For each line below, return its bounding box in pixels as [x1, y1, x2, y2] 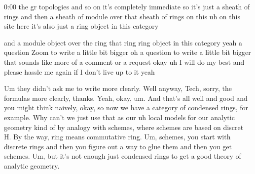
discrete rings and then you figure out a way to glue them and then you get [4, 141, 232, 151]
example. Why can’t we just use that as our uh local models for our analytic [4, 112, 235, 122]
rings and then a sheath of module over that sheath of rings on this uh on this [4, 11, 240, 21]
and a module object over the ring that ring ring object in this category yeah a [4, 37, 242, 47]
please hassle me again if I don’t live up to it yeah [4, 66, 155, 77]
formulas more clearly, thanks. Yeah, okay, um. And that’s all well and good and [4, 92, 248, 103]
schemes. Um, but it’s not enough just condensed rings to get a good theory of [4, 151, 241, 161]
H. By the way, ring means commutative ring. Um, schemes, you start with [4, 131, 231, 142]
